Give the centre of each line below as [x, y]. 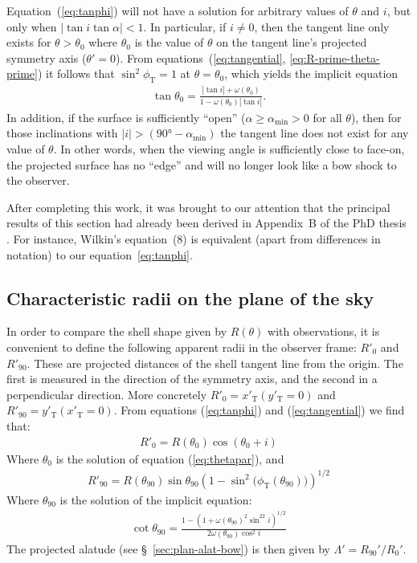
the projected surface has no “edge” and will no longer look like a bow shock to [202, 164]
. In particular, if [185, 26]
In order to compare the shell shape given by [117, 331]
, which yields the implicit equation [311, 73]
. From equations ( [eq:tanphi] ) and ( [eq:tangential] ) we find [259, 410]
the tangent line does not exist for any [315, 133]
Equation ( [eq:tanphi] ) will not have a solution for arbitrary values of [178, 10]
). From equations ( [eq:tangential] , [200, 57]
